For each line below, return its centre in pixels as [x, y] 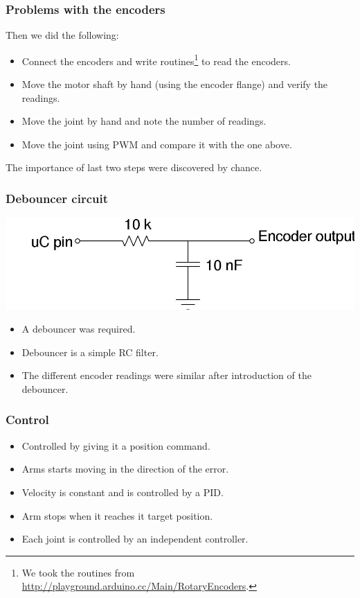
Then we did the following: [62, 35]
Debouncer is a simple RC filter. [90, 352]
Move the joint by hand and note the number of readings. [144, 121]
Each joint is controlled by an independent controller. [135, 539]
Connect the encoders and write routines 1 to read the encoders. [156, 60]
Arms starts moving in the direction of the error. [125, 469]
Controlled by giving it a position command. [116, 445]
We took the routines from [78, 572]
